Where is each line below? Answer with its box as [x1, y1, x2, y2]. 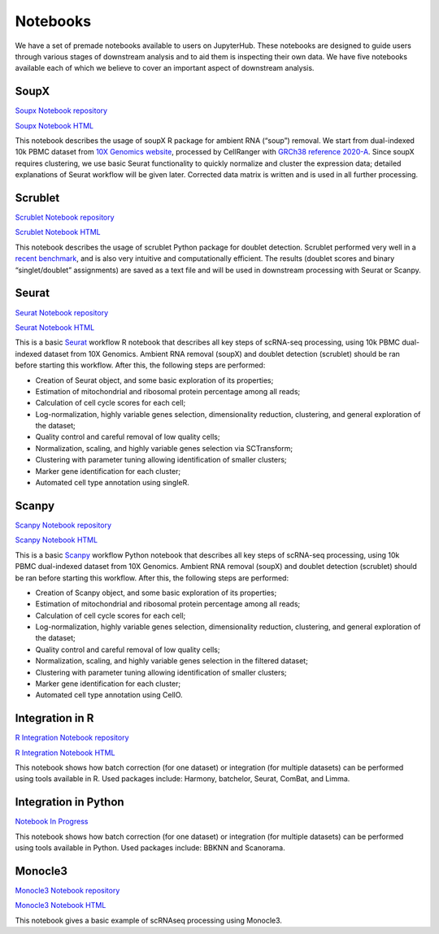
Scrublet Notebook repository [15, 212, 115, 223]
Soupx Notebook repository [15, 106, 108, 115]
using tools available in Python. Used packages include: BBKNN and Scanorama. [15, 843, 285, 853]
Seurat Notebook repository [15, 307, 109, 317]
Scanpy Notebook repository [15, 520, 112, 530]
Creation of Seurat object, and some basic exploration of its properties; [35, 375, 274, 385]
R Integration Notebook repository [15, 732, 129, 743]
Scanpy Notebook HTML [15, 535, 98, 545]
